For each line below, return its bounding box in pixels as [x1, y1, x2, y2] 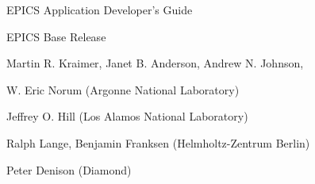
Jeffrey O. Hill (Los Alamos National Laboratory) [6, 108, 248, 125]
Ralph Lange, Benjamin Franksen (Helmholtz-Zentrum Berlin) [6, 134, 310, 151]
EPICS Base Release [6, 28, 106, 44]
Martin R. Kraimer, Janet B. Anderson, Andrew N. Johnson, [6, 55, 304, 71]
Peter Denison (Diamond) [6, 161, 132, 178]
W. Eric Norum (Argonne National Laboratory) [6, 81, 240, 98]
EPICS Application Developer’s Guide [6, 2, 193, 17]
